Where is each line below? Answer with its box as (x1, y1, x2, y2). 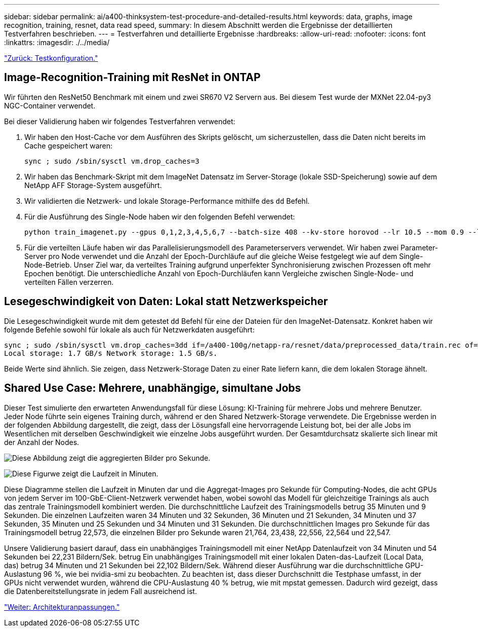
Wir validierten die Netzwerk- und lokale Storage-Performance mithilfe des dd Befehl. (24, 196, 310, 205)
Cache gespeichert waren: (24, 141, 112, 150)
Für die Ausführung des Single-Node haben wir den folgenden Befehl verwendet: (24, 212, 295, 221)
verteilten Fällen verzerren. (24, 277, 114, 286)
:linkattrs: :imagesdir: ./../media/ (4, 38, 110, 47)
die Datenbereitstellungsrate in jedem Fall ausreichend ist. (4, 586, 197, 596)
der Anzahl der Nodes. (4, 437, 79, 447)
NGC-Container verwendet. (4, 101, 96, 110)
